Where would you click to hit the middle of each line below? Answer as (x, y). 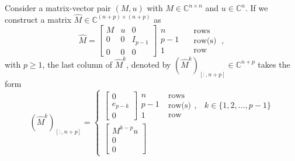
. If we (256, 8)
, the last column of (77, 64)
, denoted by (149, 64)
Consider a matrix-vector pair (58, 8)
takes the (274, 64)
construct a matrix (38, 19)
